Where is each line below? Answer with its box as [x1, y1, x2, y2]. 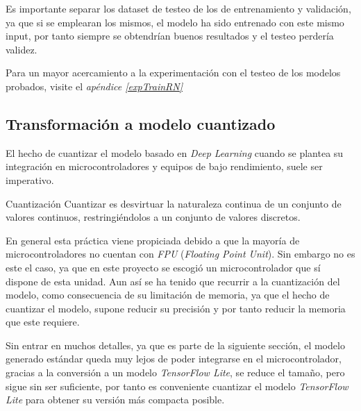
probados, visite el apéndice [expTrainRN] [6, 78, 183, 93]
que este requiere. [6, 314, 80, 329]
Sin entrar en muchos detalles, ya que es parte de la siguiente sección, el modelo [6, 337, 345, 352]
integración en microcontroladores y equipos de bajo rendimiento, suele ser [6, 159, 323, 174]
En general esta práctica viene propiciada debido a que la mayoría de [6, 233, 300, 247]
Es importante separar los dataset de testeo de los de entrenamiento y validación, [6, 1, 351, 15]
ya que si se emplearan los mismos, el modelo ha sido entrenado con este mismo [6, 15, 344, 29]
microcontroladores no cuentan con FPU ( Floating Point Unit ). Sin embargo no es [6, 246, 355, 261]
